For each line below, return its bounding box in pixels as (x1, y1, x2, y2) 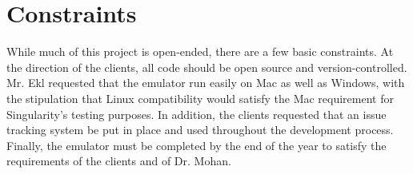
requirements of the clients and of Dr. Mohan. (6, 152, 231, 169)
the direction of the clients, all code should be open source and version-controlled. (6, 58, 407, 75)
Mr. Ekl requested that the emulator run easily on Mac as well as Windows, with (6, 74, 405, 91)
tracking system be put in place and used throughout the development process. (6, 121, 394, 138)
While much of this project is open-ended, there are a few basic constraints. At (6, 43, 394, 60)
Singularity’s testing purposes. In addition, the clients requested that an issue (6, 105, 387, 122)
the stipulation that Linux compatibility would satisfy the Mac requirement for (6, 89, 394, 106)
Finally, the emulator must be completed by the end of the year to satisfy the (6, 136, 387, 153)
